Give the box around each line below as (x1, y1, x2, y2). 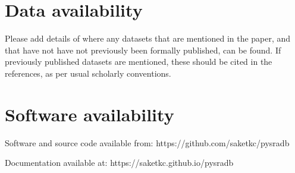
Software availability (5, 102, 174, 126)
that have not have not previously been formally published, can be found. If (5, 43, 281, 56)
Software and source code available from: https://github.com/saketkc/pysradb (5, 136, 290, 149)
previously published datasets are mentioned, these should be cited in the (5, 55, 272, 68)
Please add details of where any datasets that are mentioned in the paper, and (5, 32, 291, 45)
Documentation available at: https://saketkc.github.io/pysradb (5, 156, 234, 169)
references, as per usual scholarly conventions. (5, 67, 171, 79)
